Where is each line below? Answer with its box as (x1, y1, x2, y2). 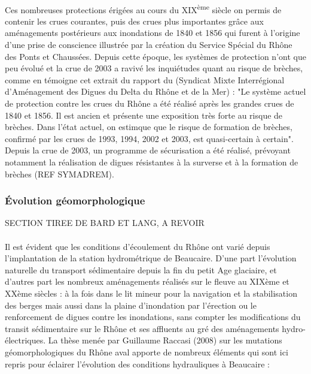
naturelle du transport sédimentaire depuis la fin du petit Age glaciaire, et (5, 263, 277, 276)
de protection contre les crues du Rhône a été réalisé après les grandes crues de (5, 97, 294, 109)
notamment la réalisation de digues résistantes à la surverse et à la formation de (5, 155, 298, 168)
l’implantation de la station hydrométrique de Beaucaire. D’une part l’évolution (5, 252, 297, 264)
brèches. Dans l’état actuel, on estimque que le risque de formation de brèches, (5, 120, 292, 133)
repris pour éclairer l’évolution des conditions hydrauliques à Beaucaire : (5, 357, 270, 370)
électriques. (5, 334, 46, 346)
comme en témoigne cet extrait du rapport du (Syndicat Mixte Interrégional (5, 73, 285, 86)
